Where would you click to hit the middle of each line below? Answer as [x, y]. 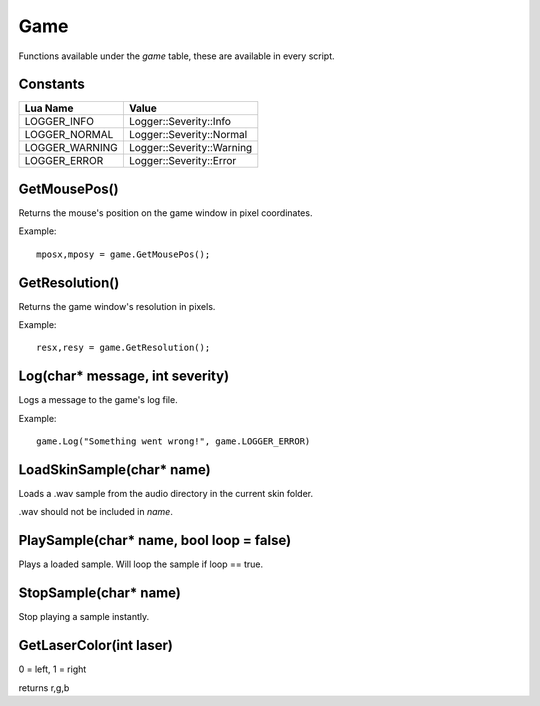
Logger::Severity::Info [180, 122]
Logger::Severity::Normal [188, 135]
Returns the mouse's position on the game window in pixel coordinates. [165, 212]
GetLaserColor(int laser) [96, 645]
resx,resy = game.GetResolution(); [123, 348]
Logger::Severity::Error [182, 161]
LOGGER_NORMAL [69, 135]
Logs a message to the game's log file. [98, 400]
